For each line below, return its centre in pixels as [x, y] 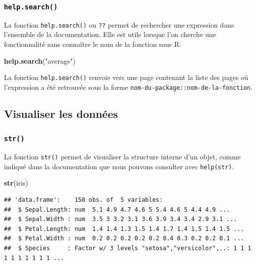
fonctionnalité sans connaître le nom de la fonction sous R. [93, 44]
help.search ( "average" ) [40, 60]
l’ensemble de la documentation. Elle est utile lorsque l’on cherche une [110, 34]
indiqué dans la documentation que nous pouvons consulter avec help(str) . [119, 166]
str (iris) [16, 183]
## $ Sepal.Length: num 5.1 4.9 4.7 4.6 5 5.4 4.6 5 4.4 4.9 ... [117, 209]
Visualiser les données [61, 113]
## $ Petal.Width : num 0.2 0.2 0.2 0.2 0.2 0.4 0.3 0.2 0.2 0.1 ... [124, 239]
